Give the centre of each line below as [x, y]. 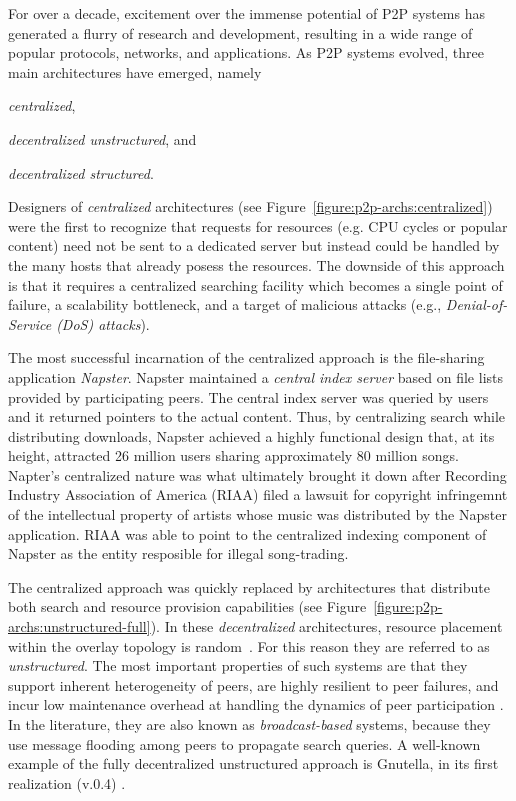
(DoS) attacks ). [103, 323]
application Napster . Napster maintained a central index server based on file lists [256, 376]
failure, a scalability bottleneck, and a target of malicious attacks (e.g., [225, 304]
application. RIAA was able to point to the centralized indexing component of [247, 533]
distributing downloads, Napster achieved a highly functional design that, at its [251, 435]
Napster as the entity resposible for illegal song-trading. [178, 553]
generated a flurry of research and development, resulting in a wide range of [240, 32]
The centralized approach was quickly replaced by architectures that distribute [249, 586]
